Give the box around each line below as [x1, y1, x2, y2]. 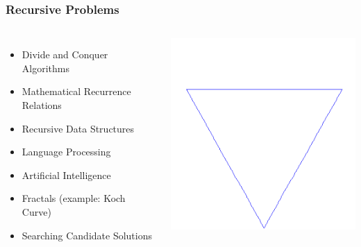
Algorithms [22, 60, 69, 75]
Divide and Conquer [22, 47, 108, 62]
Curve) [22, 204, 51, 219]
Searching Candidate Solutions [22, 228, 153, 242]
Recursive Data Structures [22, 121, 135, 135]
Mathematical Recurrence [22, 84, 131, 99]
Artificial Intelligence [22, 167, 111, 182]
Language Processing [22, 144, 111, 159]
